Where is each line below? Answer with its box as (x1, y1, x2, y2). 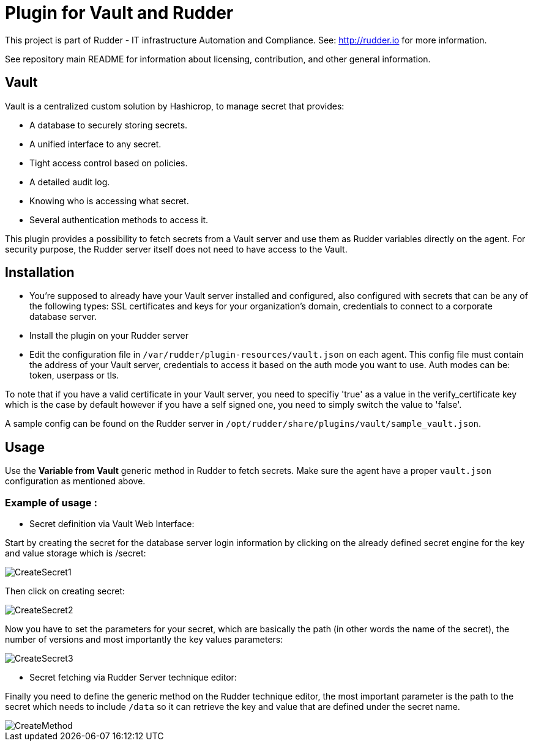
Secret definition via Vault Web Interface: (29, 519, 195, 530)
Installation (5, 265, 75, 281)
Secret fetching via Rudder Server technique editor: (29, 672, 237, 683)
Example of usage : (5, 496, 97, 509)
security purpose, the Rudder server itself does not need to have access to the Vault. (5, 243, 348, 254)
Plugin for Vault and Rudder (5, 2, 234, 23)
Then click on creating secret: (5, 586, 125, 597)
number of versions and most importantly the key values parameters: (5, 634, 283, 645)
